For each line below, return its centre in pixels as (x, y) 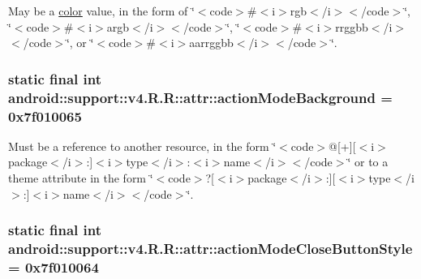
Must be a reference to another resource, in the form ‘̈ (142, 146)
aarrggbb (211, 43)
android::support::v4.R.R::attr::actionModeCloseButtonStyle (210, 249)
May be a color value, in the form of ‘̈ (101, 11)
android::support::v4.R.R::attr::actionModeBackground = (200, 97)
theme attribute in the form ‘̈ (81, 178)
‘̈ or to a (368, 162)
